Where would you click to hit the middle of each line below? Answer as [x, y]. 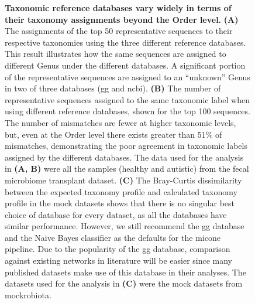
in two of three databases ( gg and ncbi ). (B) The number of [113, 88]
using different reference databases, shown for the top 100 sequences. [127, 111]
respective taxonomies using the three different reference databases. [125, 42]
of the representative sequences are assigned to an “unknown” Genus [127, 76]
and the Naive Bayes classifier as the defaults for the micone [113, 237]
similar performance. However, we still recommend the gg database [125, 226]
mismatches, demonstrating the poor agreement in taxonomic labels [126, 146]
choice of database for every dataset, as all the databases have [116, 214]
